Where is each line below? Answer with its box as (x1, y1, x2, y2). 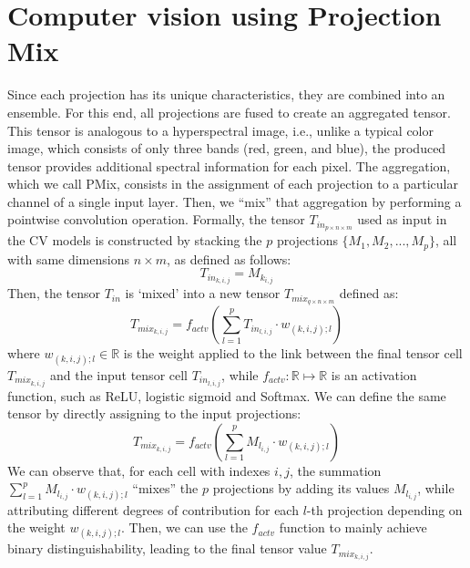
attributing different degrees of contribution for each (7, 500, 299, 519)
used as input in (357, 210, 447, 229)
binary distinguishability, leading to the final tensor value (7, 539, 327, 558)
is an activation (331, 365, 417, 384)
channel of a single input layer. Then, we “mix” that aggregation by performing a (7, 191, 462, 211)
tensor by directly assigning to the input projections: (7, 404, 301, 423)
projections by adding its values (212, 479, 390, 498)
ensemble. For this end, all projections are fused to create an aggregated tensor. (7, 102, 451, 121)
